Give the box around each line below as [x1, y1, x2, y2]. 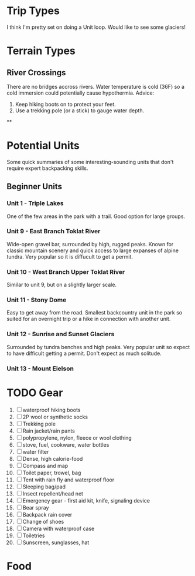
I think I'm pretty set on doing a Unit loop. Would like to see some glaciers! [6, 24, 186, 31]
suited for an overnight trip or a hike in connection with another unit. [6, 316, 171, 323]
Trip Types [6, 4, 60, 18]
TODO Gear [6, 386, 63, 399]
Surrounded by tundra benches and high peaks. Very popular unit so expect [6, 343, 190, 350]
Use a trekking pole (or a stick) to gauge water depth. [15, 107, 145, 114]
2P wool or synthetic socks [22, 413, 88, 420]
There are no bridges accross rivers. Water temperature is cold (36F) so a [6, 83, 185, 90]
